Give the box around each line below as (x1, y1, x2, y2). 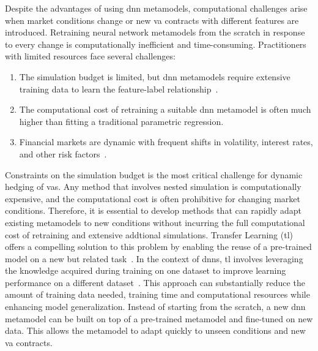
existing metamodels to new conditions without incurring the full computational (5, 216, 305, 228)
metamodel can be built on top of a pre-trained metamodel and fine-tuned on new (5, 312, 313, 325)
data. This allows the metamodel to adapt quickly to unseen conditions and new (5, 324, 306, 337)
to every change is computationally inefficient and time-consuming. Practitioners (5, 37, 306, 50)
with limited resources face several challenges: (5, 50, 176, 62)
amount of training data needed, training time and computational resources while (5, 288, 310, 301)
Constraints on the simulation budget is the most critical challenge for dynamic (5, 168, 303, 181)
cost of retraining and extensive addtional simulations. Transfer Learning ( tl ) (5, 228, 293, 241)
